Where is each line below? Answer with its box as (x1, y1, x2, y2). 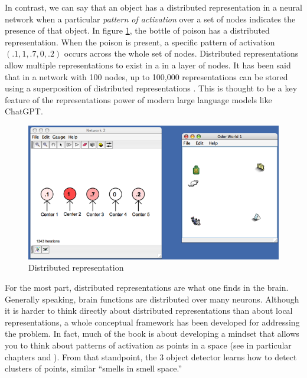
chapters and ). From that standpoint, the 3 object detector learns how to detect (5, 350, 297, 363)
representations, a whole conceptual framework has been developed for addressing (5, 315, 300, 328)
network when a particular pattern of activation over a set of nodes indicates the (5, 12, 296, 25)
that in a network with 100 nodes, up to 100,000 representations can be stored (5, 70, 288, 83)
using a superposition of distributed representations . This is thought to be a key (5, 82, 298, 94)
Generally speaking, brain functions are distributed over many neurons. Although (5, 292, 299, 305)
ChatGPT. (5, 105, 43, 117)
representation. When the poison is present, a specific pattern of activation (5, 35, 275, 48)
